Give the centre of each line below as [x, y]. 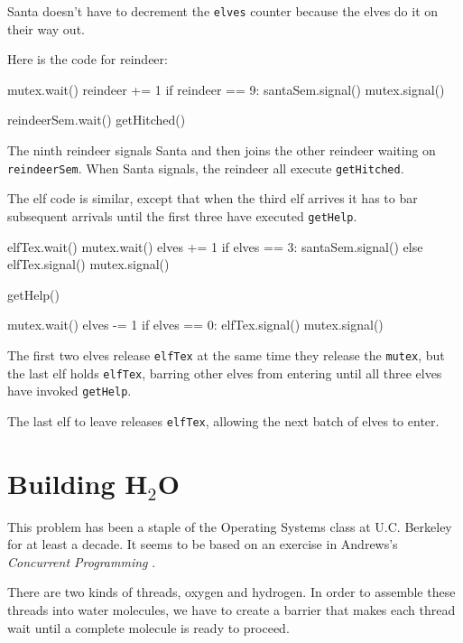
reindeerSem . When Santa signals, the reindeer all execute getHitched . [206, 168]
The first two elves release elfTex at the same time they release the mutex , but [226, 354]
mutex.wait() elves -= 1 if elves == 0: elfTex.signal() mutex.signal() [195, 325]
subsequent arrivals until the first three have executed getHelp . [182, 215]
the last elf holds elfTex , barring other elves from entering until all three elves [225, 373]
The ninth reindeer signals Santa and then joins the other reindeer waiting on [222, 150]
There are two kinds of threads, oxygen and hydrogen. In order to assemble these [231, 592]
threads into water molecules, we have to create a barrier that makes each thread [231, 610]
